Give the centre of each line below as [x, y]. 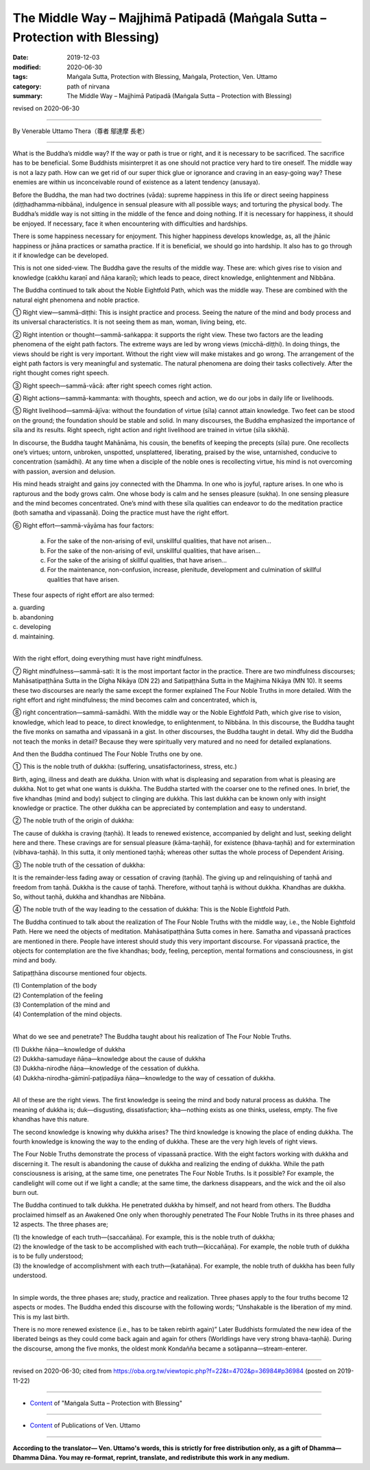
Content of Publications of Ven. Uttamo [85, 1425]
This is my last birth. [41, 1316]
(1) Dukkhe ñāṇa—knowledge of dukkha [69, 1049]
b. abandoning [33, 617]
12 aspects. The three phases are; [61, 1224]
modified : [27, 67]
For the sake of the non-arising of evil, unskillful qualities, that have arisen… [154, 550]
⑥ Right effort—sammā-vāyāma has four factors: [83, 525]
